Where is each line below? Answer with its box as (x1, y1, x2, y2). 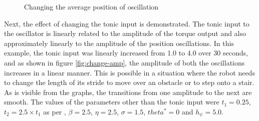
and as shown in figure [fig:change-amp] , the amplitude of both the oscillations (4, 57, 245, 67)
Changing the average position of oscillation (24, 1, 159, 11)
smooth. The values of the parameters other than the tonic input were (4, 96, 219, 107)
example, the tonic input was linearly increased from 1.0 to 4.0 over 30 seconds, (4, 47, 248, 58)
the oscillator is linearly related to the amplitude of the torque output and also (4, 28, 246, 38)
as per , (43, 106, 66, 116)
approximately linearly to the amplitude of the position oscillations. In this (4, 37, 234, 48)
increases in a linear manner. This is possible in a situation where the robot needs (4, 67, 255, 77)
